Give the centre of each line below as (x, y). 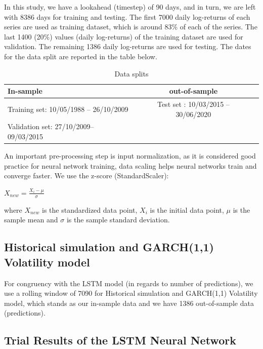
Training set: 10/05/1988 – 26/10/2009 (68, 109)
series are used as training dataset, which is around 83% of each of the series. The (131, 27)
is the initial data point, (187, 209)
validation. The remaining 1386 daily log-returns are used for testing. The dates (128, 46)
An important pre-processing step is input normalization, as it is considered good (130, 156)
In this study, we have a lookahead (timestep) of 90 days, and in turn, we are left (130, 7)
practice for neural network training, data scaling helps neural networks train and (130, 165)
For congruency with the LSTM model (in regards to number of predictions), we (129, 283)
